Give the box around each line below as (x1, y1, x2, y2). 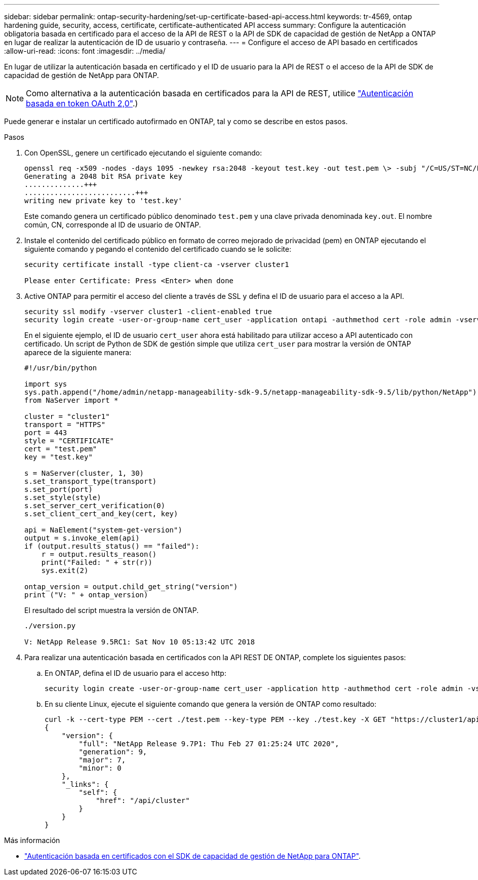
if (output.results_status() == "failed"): (24, 542, 200, 550)
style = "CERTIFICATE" (24, 437, 114, 445)
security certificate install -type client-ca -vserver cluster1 (24, 260, 289, 269)
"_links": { (61, 780, 109, 788)
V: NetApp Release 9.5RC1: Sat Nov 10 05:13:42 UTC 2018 (24, 638, 255, 646)
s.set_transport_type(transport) (24, 477, 157, 485)
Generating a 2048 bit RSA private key (24, 172, 182, 180)
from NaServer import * (24, 396, 118, 404)
